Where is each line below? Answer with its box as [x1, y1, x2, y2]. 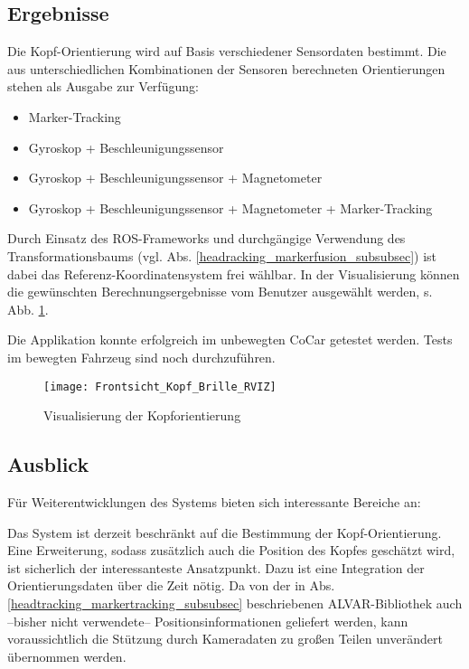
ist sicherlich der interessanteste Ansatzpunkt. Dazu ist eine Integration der [7, 558, 425, 577]
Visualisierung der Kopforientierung [43, 406, 241, 425]
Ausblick [7, 450, 89, 478]
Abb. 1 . [7, 299, 49, 318]
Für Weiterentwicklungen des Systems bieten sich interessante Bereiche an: [7, 492, 421, 511]
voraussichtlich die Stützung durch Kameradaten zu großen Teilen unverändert [7, 629, 443, 648]
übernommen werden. [7, 646, 127, 665]
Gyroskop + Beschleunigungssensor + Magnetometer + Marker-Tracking [28, 198, 433, 217]
